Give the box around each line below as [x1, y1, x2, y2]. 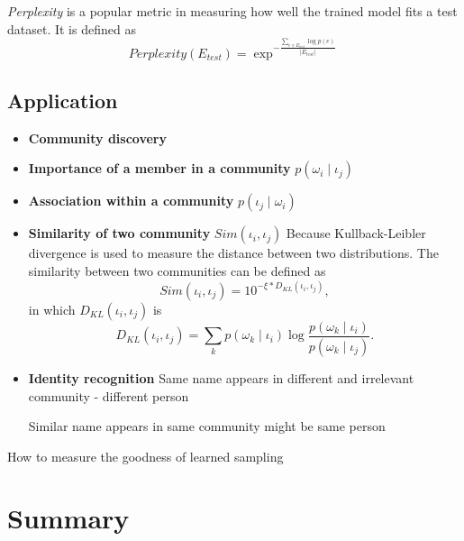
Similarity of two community [28, 224, 211, 243]
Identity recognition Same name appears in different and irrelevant [28, 368, 414, 387]
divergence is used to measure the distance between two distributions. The [28, 243, 439, 262]
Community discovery [28, 128, 167, 147]
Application [7, 86, 118, 114]
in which [28, 300, 76, 319]
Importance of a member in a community [28, 159, 291, 178]
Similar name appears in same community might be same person [28, 417, 386, 436]
